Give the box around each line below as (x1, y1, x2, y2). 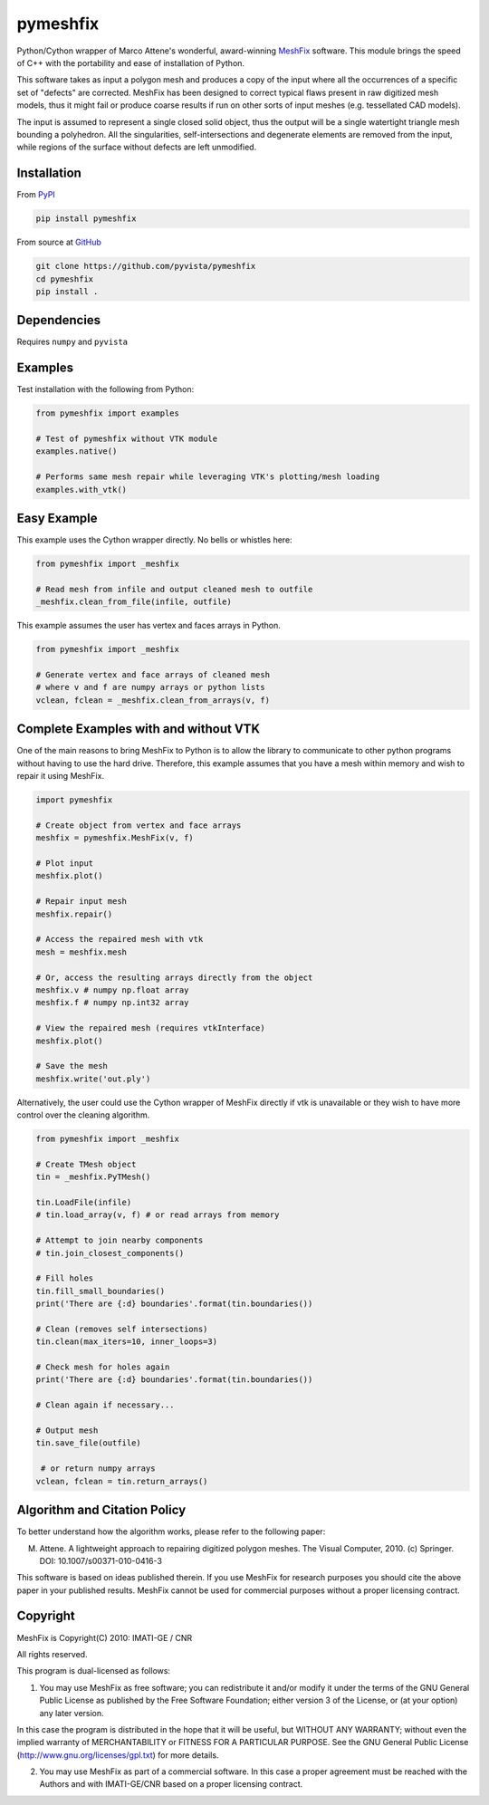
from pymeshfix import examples (35, 408, 180, 418)
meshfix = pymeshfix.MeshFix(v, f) (35, 833, 194, 843)
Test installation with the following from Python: (16, 384, 195, 395)
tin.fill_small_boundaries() (35, 1286, 166, 1296)
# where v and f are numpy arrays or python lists (35, 682, 266, 693)
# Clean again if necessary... (35, 1400, 176, 1410)
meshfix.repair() (35, 908, 113, 919)
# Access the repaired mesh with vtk (35, 934, 204, 945)
